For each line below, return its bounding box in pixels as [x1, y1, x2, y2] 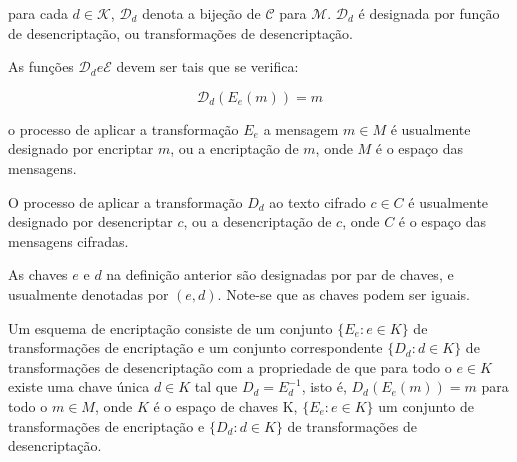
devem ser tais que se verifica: [116, 56, 299, 77]
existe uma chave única [8, 376, 150, 397]
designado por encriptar [8, 138, 154, 159]
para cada [8, 3, 68, 23]
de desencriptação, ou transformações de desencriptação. [8, 22, 354, 43]
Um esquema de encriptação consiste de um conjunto [8, 317, 333, 338]
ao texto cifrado [269, 191, 366, 212]
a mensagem [263, 118, 339, 139]
